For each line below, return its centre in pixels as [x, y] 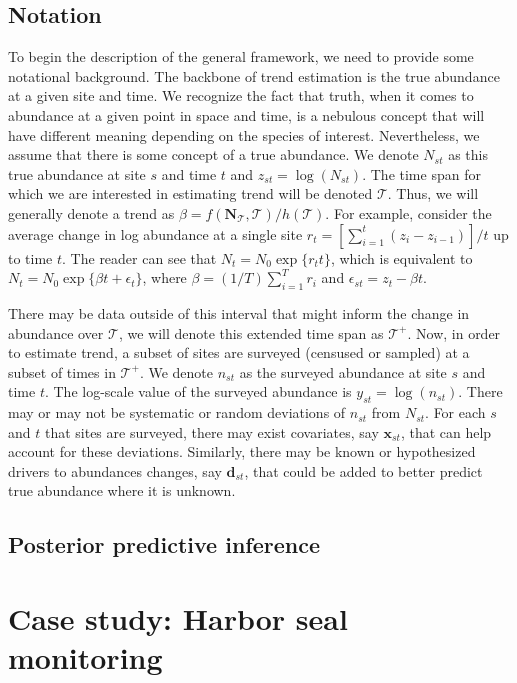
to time [30, 257]
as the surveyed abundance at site [343, 371]
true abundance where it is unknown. [122, 490]
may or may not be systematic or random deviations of [177, 412]
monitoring [85, 657]
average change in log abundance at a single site [155, 233]
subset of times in [62, 371]
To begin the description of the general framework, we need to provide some [241, 56]
